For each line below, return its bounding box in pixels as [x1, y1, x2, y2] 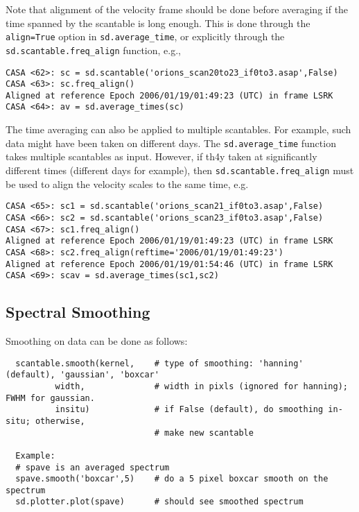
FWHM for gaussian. [6, 393, 95, 403]
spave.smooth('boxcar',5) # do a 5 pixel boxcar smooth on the [15, 474, 329, 484]
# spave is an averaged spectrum [15, 462, 170, 472]
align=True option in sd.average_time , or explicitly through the [6, 29, 285, 44]
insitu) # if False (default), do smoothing [55, 404, 324, 415]
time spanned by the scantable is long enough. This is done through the [6, 15, 310, 30]
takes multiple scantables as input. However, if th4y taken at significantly [6, 149, 317, 164]
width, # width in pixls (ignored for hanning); [55, 381, 348, 391]
